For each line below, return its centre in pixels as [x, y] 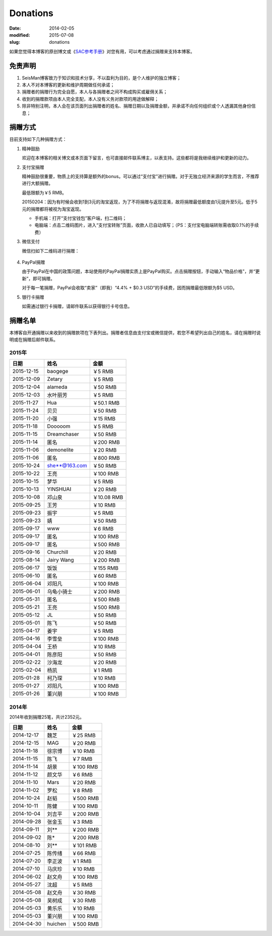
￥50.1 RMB [106, 403]
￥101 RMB [84, 845]
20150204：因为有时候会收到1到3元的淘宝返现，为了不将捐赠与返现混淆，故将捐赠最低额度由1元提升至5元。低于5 [140, 202]
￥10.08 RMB [108, 497]
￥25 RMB [84, 736]
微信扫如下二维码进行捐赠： [51, 251]
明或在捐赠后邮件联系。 [33, 340]
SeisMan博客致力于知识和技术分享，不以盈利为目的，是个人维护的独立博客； [101, 77]
